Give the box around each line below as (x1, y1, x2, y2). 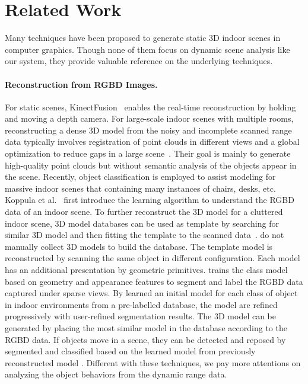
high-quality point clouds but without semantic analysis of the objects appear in (5, 158, 297, 171)
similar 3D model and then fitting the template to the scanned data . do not (5, 229, 284, 241)
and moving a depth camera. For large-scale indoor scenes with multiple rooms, (5, 112, 294, 125)
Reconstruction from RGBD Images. (5, 78, 158, 90)
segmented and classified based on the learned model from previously (5, 345, 256, 357)
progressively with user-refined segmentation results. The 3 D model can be (5, 310, 276, 322)
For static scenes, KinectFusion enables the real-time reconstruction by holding (5, 100, 296, 113)
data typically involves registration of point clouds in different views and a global (5, 135, 300, 148)
